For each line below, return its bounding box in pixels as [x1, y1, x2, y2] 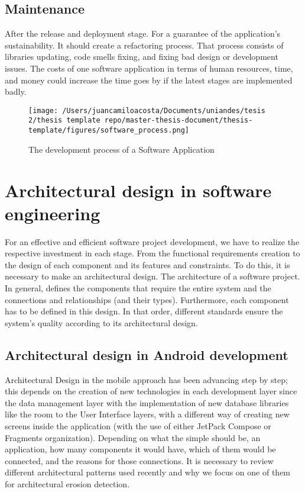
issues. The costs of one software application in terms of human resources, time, [5, 62, 293, 74]
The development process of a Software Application [28, 143, 215, 155]
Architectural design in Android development [5, 345, 288, 364]
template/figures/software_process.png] [28, 126, 190, 135]
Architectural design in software [5, 178, 272, 202]
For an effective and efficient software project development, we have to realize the [5, 235, 300, 247]
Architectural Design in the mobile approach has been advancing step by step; [5, 373, 288, 385]
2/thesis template [28, 116, 100, 125]
